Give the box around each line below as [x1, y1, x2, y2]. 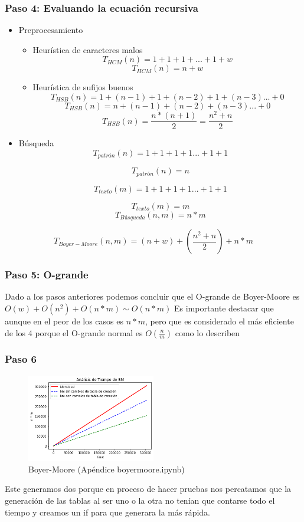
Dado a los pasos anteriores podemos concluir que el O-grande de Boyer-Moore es [5, 290, 300, 303]
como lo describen [175, 326, 240, 339]
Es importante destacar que [174, 301, 274, 314]
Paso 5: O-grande [5, 267, 89, 282]
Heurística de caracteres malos [32, 43, 143, 55]
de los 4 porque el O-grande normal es [5, 326, 143, 339]
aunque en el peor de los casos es [5, 314, 123, 327]
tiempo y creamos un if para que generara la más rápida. [5, 505, 211, 518]
